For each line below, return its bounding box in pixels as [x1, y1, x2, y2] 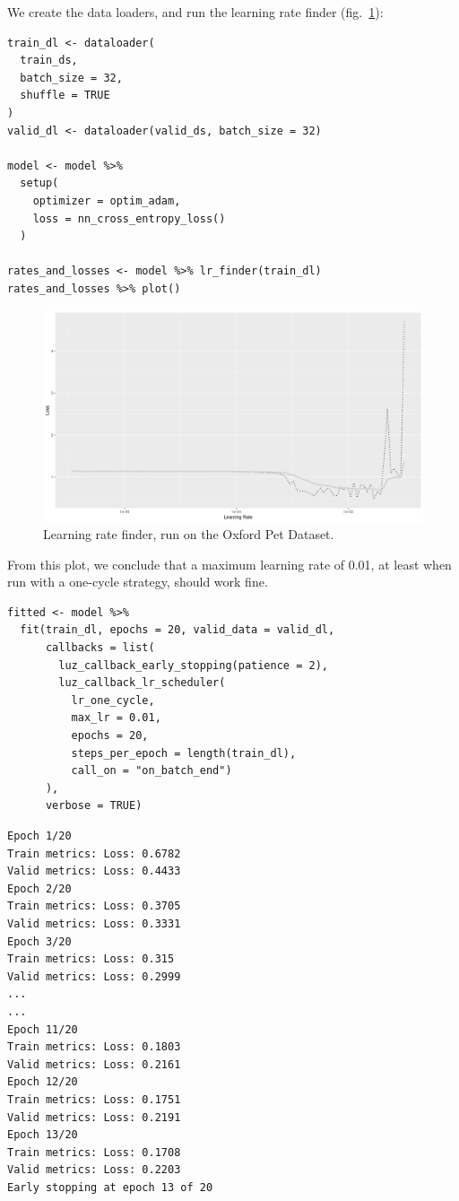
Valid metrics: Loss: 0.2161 [7, 1057, 181, 1071]
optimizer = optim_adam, [32, 194, 181, 207]
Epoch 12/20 [7, 1075, 78, 1089]
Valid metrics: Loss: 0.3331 [7, 917, 181, 930]
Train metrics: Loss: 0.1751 [7, 1092, 181, 1106]
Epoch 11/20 [7, 1023, 78, 1036]
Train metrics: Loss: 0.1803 [7, 1040, 181, 1054]
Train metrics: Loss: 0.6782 [7, 847, 181, 860]
